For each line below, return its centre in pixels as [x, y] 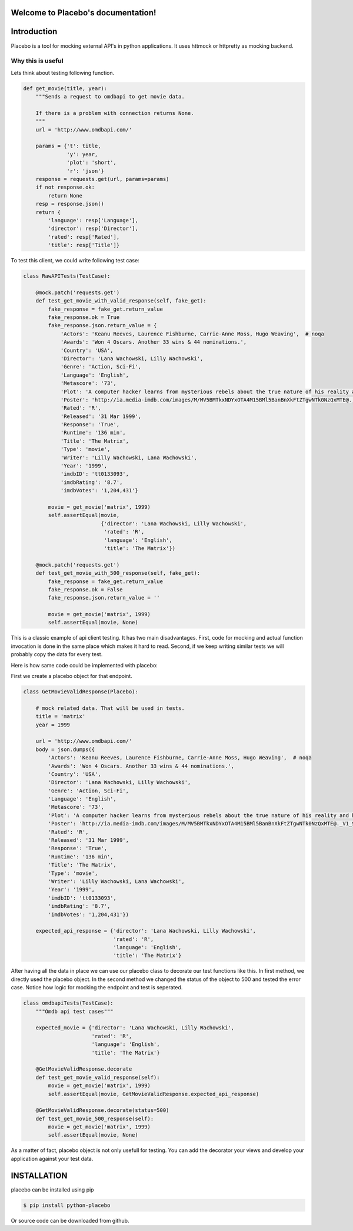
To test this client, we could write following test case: [75, 261]
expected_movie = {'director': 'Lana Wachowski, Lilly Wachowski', [135, 1028]
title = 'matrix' [61, 717]
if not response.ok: [65, 187]
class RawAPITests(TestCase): [67, 276]
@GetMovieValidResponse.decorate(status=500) [102, 1110]
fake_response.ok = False [85, 589]
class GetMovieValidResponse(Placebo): [81, 692]
